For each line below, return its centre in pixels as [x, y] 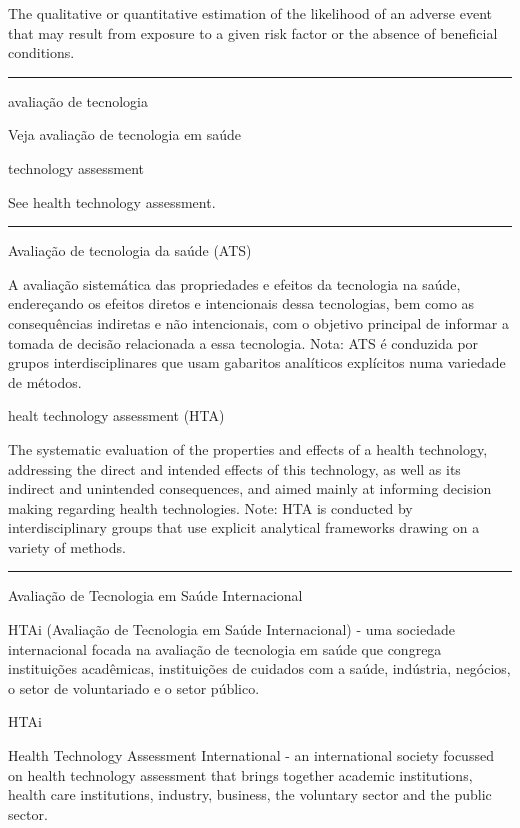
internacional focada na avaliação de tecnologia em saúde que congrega [225, 648]
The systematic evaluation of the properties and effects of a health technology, [248, 448]
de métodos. [45, 381]
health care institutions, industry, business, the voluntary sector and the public [250, 794]
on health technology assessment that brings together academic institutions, [240, 774]
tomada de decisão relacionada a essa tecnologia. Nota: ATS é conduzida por [243, 342]
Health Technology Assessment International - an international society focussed [251, 755]
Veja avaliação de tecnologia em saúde [124, 134]
